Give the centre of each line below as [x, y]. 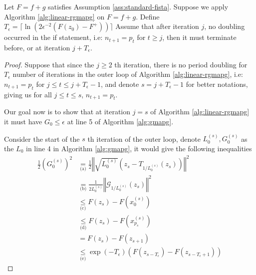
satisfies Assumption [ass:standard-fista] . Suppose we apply [138, 6]
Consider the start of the [42, 138]
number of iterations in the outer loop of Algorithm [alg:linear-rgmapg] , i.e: [128, 74]
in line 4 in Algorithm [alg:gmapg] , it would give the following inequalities [139, 148]
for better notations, [217, 84]
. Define [148, 16]
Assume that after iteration [157, 26]
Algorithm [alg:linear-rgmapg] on [54, 16]
